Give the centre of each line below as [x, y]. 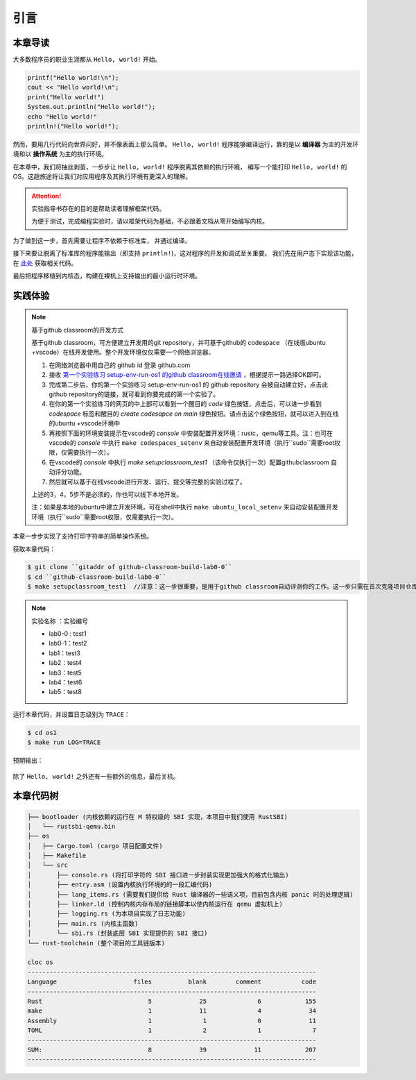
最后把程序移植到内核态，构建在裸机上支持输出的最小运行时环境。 [107, 276]
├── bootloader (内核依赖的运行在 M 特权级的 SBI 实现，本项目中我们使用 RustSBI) [157, 817]
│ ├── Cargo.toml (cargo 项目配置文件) [95, 846]
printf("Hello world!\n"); [73, 78]
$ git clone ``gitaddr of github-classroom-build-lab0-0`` [130, 567]
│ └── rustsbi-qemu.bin [71, 826]
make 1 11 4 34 [172, 1011]
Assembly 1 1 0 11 [172, 1021]
